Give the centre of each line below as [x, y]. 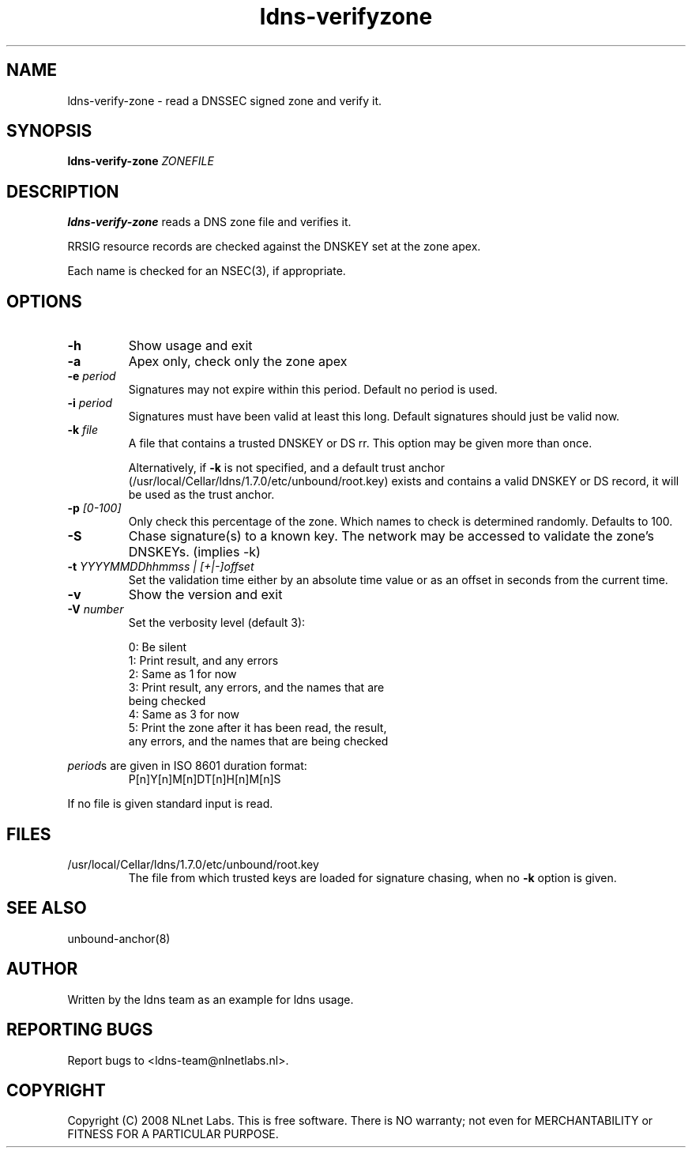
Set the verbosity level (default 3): [217, 623]
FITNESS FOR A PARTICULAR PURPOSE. [173, 1134]
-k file [83, 430]
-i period [90, 403]
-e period [92, 376]
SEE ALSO [47, 908]
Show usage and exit [190, 346]
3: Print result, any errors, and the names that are [256, 688]
